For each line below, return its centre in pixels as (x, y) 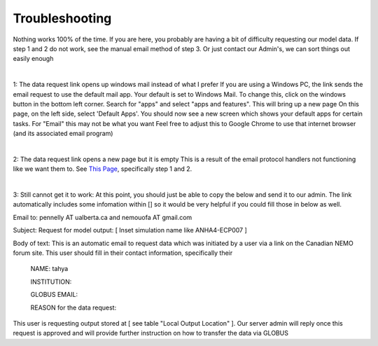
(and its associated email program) (63, 134)
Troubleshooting (62, 18)
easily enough (33, 59)
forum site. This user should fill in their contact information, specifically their (123, 253)
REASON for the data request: (73, 307)
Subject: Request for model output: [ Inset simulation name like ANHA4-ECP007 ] (130, 230)
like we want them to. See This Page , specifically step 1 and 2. (103, 169)
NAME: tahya (49, 269)
